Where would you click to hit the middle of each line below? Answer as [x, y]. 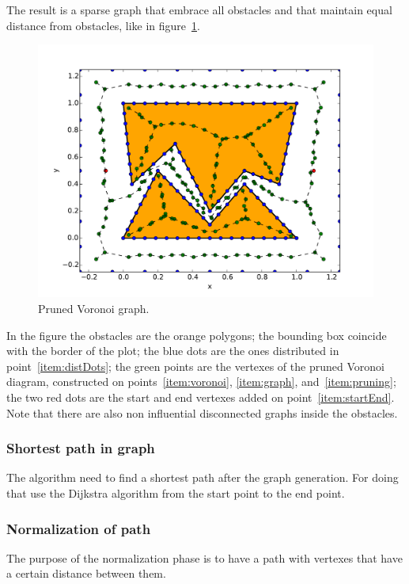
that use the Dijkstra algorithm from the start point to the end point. [176, 492]
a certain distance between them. [86, 573]
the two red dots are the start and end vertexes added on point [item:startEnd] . [201, 397]
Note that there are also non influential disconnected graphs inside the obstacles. [202, 412]
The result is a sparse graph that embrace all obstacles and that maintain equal [199, 10]
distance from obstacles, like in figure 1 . [103, 25]
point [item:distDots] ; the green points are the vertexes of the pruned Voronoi [195, 366]
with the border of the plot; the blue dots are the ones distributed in [173, 351]
